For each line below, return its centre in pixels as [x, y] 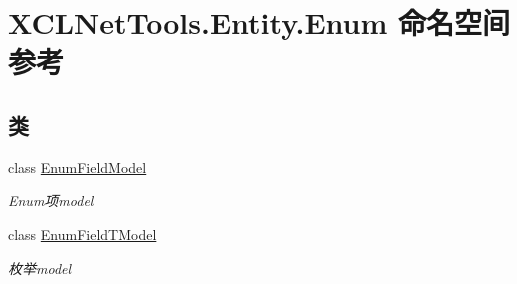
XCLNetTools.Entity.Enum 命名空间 [259, 22]
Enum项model [51, 200]
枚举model [40, 267]
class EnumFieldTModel [82, 233]
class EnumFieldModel [77, 166]
